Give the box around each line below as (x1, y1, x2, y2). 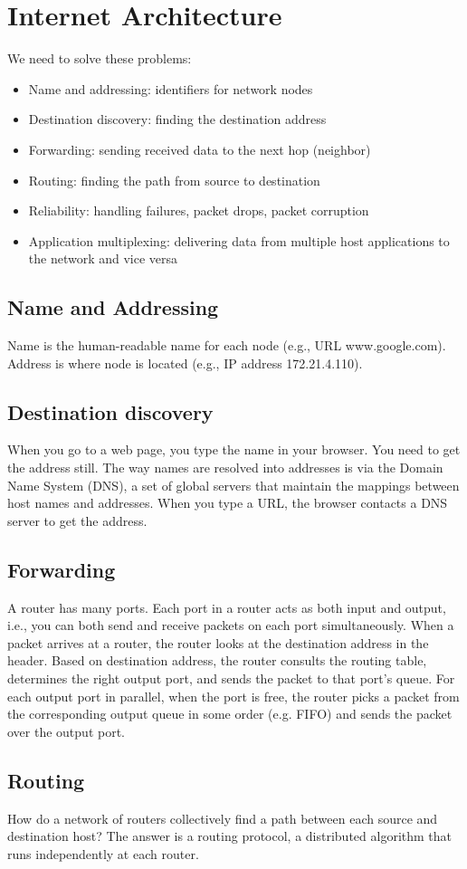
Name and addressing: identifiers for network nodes (28, 79, 313, 98)
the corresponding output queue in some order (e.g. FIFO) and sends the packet (7, 704, 453, 723)
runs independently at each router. (7, 844, 199, 863)
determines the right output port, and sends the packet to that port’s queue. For (7, 669, 455, 688)
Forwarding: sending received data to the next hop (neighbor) (28, 139, 371, 158)
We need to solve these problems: (7, 49, 192, 68)
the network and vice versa (28, 249, 178, 268)
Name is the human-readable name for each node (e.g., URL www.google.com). (7, 336, 446, 355)
